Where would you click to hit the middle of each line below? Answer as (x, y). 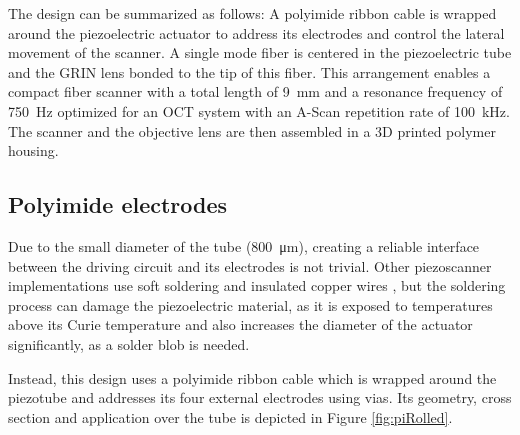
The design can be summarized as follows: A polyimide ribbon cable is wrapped (252, 13)
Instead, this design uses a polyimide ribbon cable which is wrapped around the (252, 377)
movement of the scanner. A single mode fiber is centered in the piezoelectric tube (260, 52)
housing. (33, 150)
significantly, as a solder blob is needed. (129, 343)
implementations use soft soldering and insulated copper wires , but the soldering (257, 285)
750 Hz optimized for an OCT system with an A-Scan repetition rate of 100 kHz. (259, 110)
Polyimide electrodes (118, 204)
